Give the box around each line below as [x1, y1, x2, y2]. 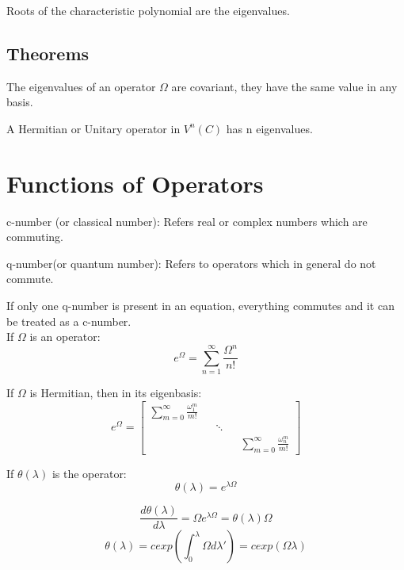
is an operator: [29, 328, 101, 345]
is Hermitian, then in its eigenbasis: [29, 384, 202, 401]
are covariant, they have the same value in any [171, 78, 398, 94]
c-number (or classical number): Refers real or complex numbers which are [6, 212, 368, 229]
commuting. [6, 228, 63, 245]
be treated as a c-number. [6, 312, 131, 329]
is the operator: [51, 465, 127, 481]
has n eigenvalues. [226, 120, 313, 136]
